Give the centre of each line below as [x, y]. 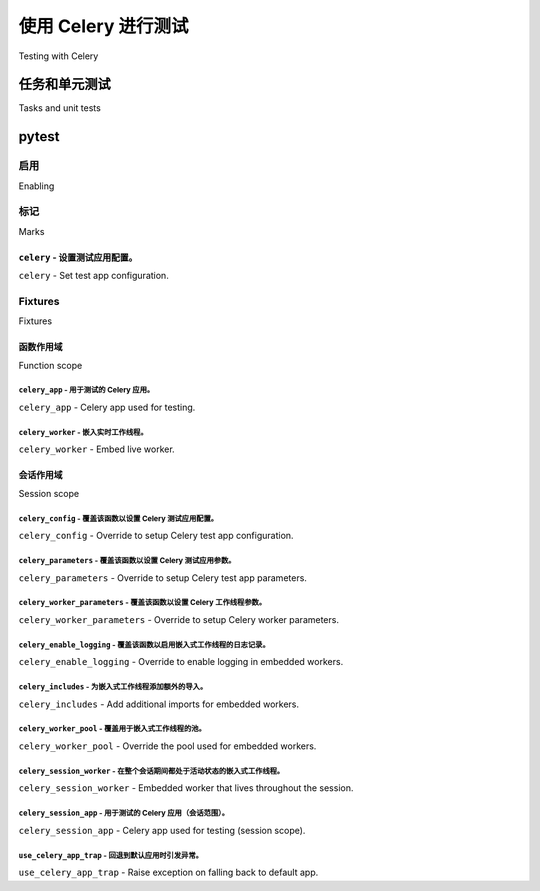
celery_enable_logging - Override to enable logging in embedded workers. [181, 662]
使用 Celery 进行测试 [103, 26]
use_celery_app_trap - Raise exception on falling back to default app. [168, 872]
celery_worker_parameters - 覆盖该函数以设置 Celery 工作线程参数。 [142, 603]
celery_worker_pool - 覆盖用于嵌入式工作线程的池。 [112, 729]
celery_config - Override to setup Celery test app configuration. [156, 536]
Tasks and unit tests [60, 108]
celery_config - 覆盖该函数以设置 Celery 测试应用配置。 [118, 518]
